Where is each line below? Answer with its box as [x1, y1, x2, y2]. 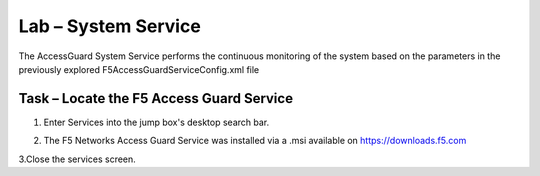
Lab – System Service [18, 15, 202, 37]
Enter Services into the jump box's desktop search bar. [43, 116, 270, 128]
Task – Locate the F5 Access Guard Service [18, 90, 294, 107]
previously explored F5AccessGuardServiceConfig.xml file [18, 63, 260, 75]
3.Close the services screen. [18, 153, 137, 165]
